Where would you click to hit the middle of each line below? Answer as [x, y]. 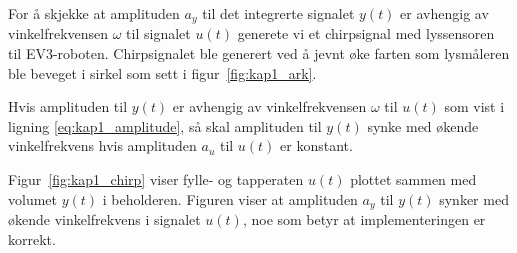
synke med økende [423, 125]
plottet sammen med [413, 179]
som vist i [474, 106]
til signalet [158, 33]
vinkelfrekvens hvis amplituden [102, 145]
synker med [474, 198]
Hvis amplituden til [68, 106]
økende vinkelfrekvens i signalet [104, 219]
